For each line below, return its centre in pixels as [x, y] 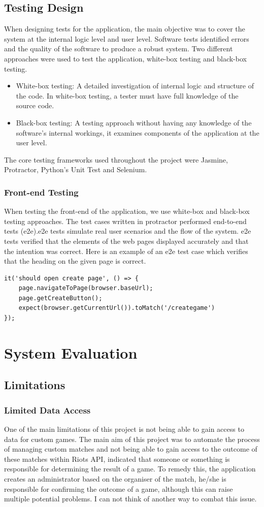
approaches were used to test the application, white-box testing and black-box [125, 58]
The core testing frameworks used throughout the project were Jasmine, [116, 159]
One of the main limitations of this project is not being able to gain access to [124, 429]
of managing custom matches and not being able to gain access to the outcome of [131, 449]
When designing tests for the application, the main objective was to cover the [125, 29]
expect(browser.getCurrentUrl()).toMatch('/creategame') [117, 308]
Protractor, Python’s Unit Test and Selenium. [76, 169]
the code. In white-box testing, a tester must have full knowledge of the [127, 95]
